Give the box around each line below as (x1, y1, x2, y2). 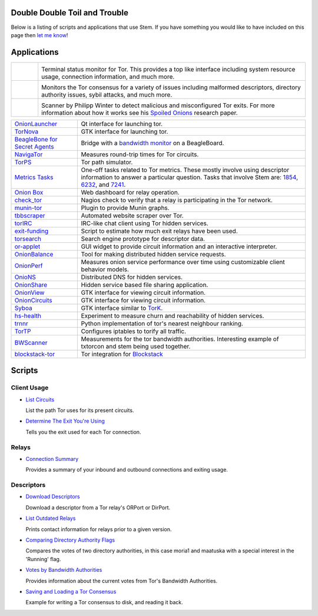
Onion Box (14, 188, 44, 196)
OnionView (14, 288, 45, 297)
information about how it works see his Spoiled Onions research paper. (41, 108, 238, 117)
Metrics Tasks (14, 173, 54, 181)
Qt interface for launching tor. (81, 120, 163, 128)
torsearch (14, 235, 41, 243)
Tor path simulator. (81, 158, 133, 166)
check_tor (14, 196, 42, 204)
